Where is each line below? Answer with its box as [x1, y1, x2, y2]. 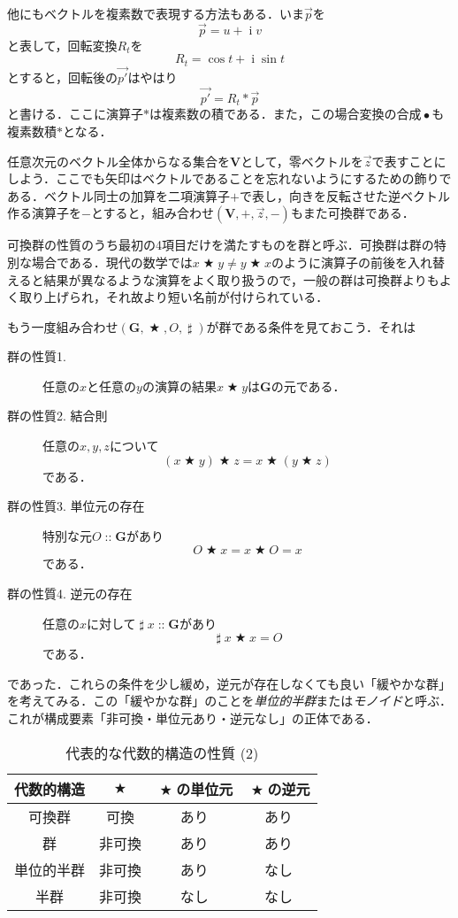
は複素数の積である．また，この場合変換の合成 [149, 104, 422, 123]
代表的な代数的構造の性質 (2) [65, 742, 259, 763]
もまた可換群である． [290, 204, 415, 222]
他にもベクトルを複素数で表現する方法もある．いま [7, 4, 304, 22]
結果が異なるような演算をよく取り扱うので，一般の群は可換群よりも [43, 270, 439, 289]
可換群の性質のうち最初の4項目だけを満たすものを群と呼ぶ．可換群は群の [7, 235, 434, 254]
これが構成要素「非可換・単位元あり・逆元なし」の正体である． [7, 709, 378, 727]
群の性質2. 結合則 [7, 406, 108, 425]
